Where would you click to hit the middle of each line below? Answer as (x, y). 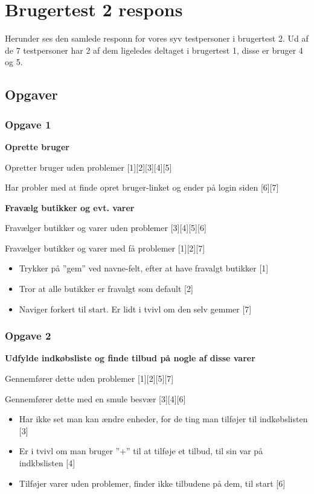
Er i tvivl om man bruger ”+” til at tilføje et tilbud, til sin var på (141, 451)
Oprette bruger (37, 146)
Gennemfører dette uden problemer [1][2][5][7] (89, 378)
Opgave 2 (28, 336)
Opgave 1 (28, 124)
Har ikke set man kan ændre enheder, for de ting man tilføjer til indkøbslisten (163, 419)
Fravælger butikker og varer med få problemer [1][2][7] (105, 248)
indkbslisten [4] (47, 463)
